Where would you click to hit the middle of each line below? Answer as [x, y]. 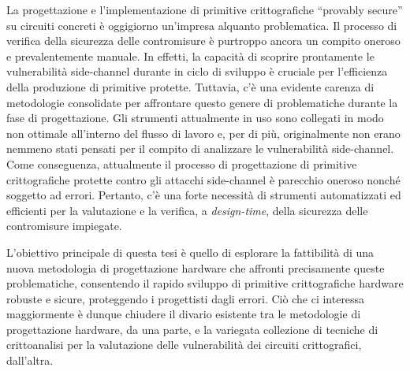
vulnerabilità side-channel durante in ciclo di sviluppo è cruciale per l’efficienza [197, 71]
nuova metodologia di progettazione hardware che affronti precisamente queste [196, 267]
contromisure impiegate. [64, 226]
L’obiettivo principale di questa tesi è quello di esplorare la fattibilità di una [190, 252]
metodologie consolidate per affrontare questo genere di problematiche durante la [202, 102]
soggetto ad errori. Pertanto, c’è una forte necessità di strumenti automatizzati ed [204, 195]
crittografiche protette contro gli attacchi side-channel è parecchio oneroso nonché [203, 179]
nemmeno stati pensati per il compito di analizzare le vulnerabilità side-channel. [200, 148]
